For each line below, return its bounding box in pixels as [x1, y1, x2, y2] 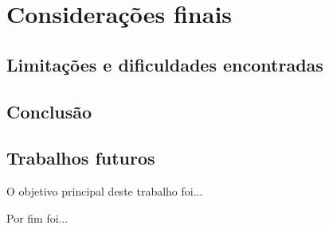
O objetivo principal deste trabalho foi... [6, 183, 203, 200]
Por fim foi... [6, 209, 69, 226]
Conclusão [6, 99, 92, 123]
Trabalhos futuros [6, 146, 155, 170]
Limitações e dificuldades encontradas [6, 52, 323, 76]
